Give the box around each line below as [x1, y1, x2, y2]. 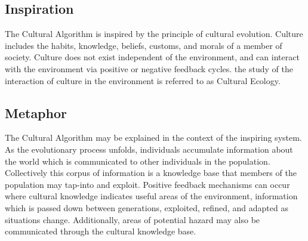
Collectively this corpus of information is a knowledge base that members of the [5, 166, 297, 179]
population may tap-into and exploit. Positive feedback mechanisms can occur [5, 178, 290, 190]
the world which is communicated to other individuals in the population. [5, 155, 270, 167]
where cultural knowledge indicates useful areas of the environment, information [5, 190, 298, 202]
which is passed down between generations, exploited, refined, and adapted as [5, 201, 288, 214]
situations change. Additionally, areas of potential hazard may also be [5, 213, 260, 225]
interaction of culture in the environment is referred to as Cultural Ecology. [5, 74, 281, 86]
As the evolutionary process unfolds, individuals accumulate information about [5, 143, 293, 155]
